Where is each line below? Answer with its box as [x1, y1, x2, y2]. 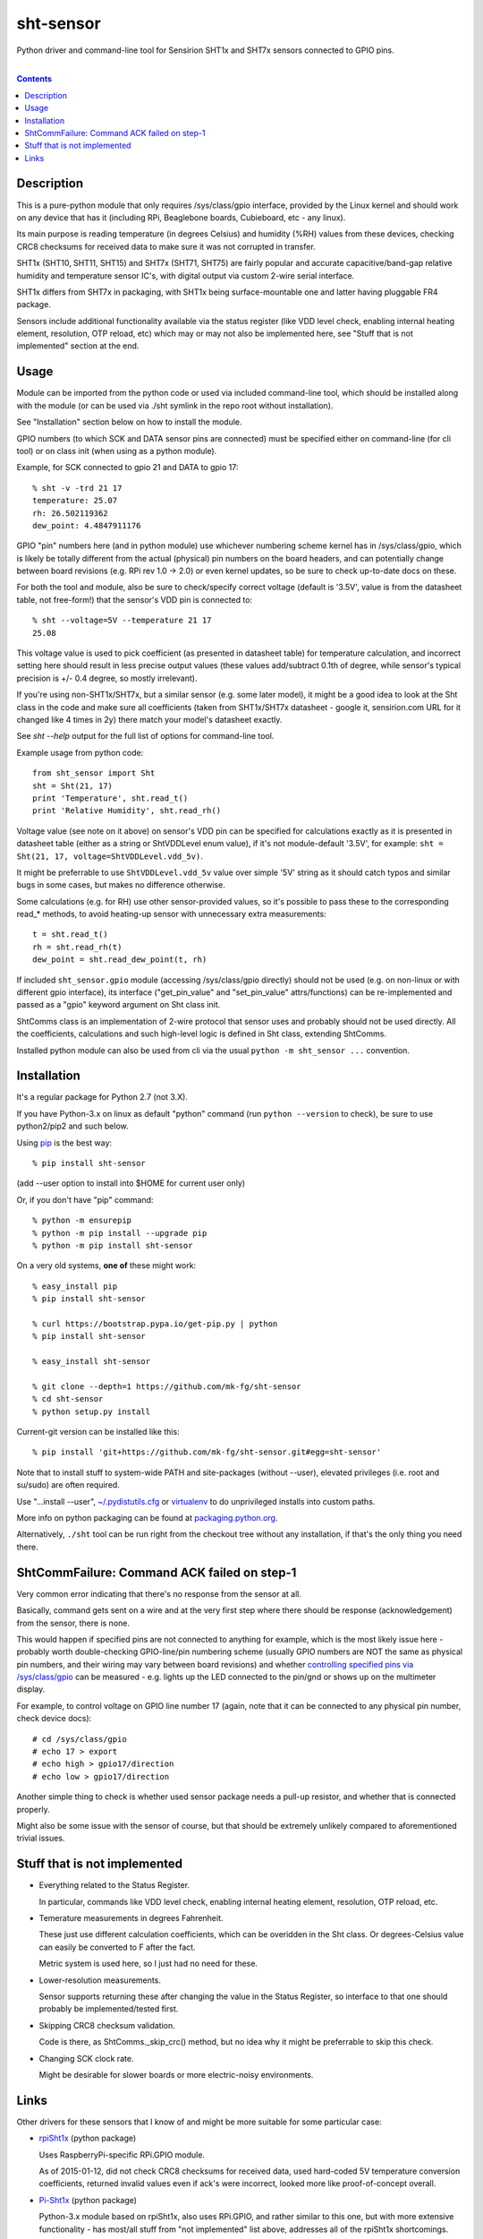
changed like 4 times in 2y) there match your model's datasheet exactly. [16, 714, 283, 725]
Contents [16, 73, 53, 84]
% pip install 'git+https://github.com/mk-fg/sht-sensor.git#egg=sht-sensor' [32, 1447, 382, 1457]
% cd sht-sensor [32, 1394, 104, 1404]
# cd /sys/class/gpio [32, 1734, 127, 1744]
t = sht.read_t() [32, 930, 108, 939]
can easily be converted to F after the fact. [38, 1942, 196, 1952]
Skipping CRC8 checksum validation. [38, 2020, 175, 2030]
